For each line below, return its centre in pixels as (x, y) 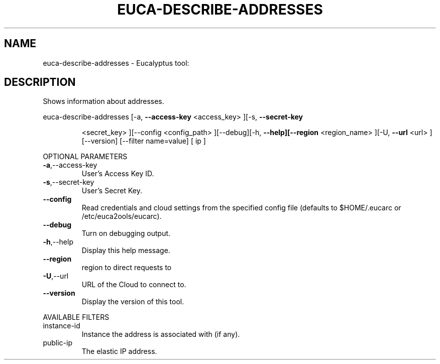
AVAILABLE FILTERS (76, 317)
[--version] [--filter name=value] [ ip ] (144, 141)
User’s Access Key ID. (118, 174)
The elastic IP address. (119, 351)
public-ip (58, 343)
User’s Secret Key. (112, 191)
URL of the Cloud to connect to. (134, 285)
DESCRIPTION (40, 82)
